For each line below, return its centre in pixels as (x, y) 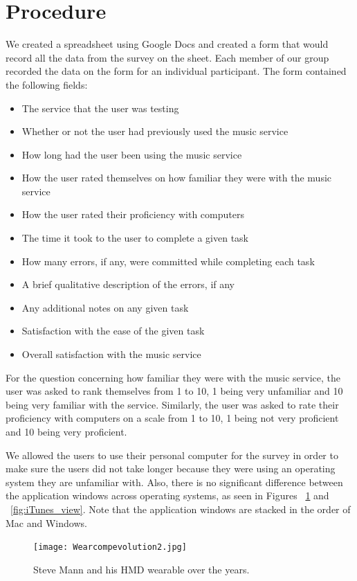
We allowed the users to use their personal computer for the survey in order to (172, 455)
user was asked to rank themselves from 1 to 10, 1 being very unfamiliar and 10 (174, 391)
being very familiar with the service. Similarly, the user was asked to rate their (172, 404)
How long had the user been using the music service (132, 154)
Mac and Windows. (46, 522)
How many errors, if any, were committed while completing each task (168, 261)
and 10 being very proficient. (66, 431)
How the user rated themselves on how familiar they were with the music (177, 178)
